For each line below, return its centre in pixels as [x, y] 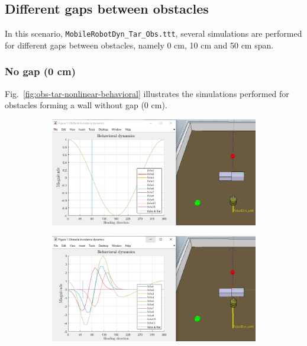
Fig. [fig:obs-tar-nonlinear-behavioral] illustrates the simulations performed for [147, 93]
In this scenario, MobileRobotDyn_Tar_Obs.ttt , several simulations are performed [153, 33]
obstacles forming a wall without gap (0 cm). [86, 105]
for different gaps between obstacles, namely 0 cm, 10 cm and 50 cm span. [139, 45]
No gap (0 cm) [40, 71]
